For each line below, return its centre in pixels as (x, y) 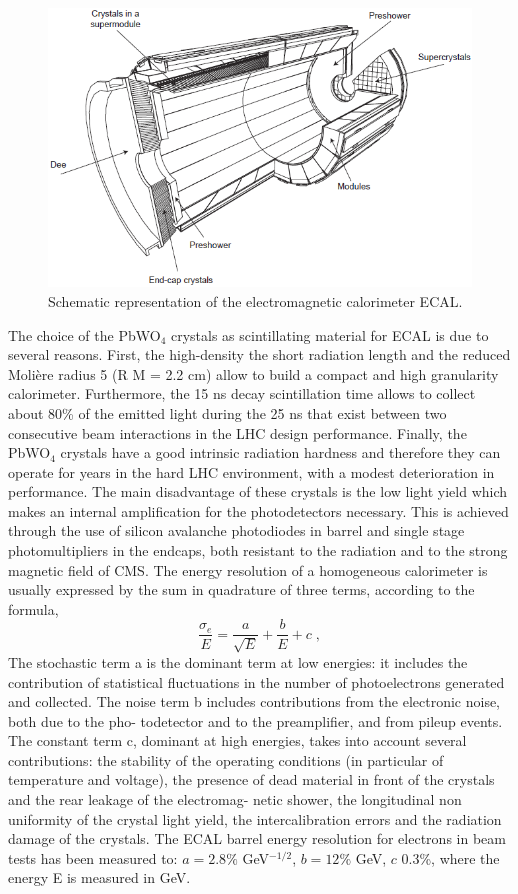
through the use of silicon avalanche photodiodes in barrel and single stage (236, 530)
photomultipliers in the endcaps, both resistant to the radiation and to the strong (258, 550)
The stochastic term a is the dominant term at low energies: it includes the (238, 661)
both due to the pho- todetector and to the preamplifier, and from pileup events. (255, 720)
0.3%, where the (450, 857)
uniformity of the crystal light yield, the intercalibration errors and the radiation (255, 818)
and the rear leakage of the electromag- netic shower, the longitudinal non (235, 799)
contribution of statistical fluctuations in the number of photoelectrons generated (256, 681)
